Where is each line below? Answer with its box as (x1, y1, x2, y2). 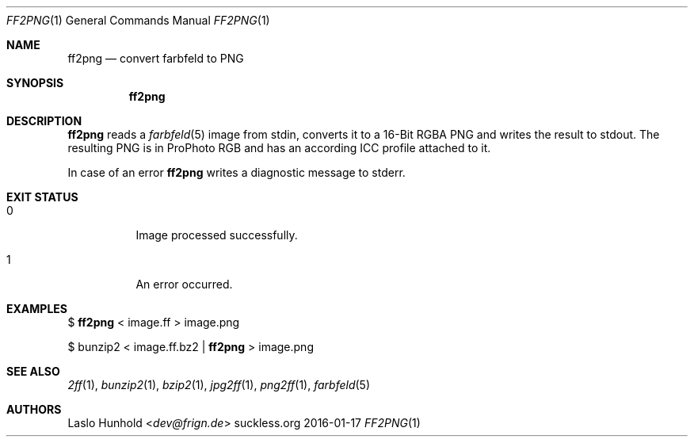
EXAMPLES (6, 302, 67, 315)
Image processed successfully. (135, 228, 298, 242)
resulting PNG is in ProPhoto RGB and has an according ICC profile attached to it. (67, 141, 491, 155)
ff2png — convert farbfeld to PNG (67, 52, 244, 65)
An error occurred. (135, 277, 233, 291)
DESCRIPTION (6, 114, 82, 128)
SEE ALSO (6, 365, 60, 378)
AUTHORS (6, 403, 62, 416)
